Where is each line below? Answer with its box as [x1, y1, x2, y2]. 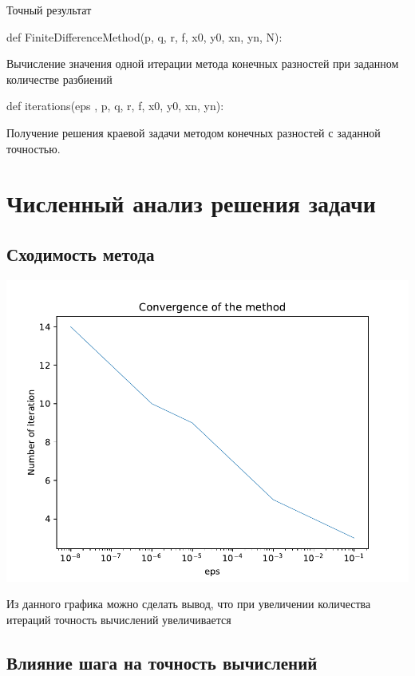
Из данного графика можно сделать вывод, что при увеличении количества [6, 595, 371, 612]
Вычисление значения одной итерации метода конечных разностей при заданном [6, 55, 399, 72]
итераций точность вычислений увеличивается [6, 611, 231, 627]
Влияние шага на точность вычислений [6, 650, 318, 674]
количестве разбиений [6, 70, 113, 87]
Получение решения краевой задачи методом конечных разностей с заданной [6, 124, 381, 140]
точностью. [6, 140, 61, 156]
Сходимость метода [6, 241, 155, 266]
